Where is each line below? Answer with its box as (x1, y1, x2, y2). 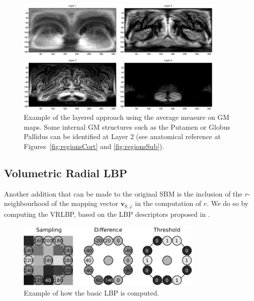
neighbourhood (4, 198, 50, 208)
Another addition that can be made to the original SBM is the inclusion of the (4, 188, 243, 199)
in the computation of (135, 198, 202, 208)
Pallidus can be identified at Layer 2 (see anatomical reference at (24, 131, 221, 142)
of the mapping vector (51, 198, 118, 208)
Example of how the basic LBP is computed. (24, 287, 159, 298)
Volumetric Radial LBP (4, 165, 128, 180)
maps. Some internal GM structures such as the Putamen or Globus (24, 121, 230, 132)
